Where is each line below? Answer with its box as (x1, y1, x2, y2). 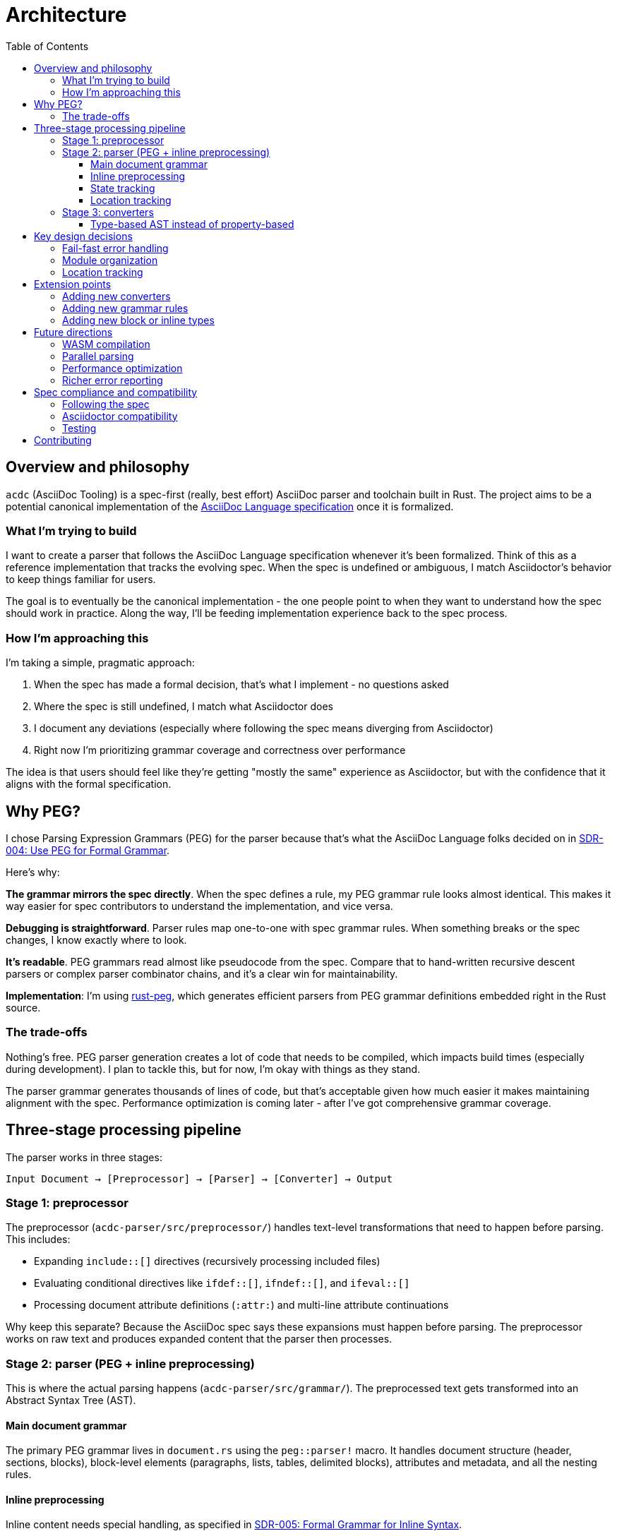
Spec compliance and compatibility (34, 385, 198, 398)
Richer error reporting (62, 373, 163, 386)
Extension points (34, 277, 112, 290)
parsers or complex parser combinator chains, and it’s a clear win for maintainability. (6, 967, 398, 980)
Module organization (62, 253, 158, 266)
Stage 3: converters (62, 205, 154, 218)
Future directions (34, 325, 113, 338)
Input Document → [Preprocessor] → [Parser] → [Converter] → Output (6, 1172, 393, 1184)
